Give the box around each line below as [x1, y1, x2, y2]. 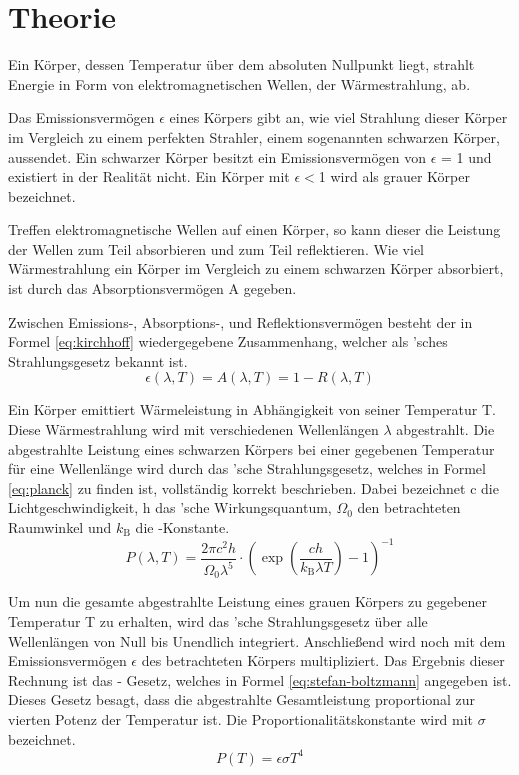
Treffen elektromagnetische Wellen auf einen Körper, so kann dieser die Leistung [8, 219, 501, 240]
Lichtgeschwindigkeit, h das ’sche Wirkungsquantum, [8, 497, 332, 518]
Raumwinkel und [8, 517, 112, 537]
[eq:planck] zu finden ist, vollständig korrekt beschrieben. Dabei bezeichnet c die [8, 477, 499, 498]
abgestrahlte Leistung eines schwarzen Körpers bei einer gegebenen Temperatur [8, 438, 495, 459]
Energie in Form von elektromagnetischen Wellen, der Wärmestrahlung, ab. [8, 73, 471, 94]
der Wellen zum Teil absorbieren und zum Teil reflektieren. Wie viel [8, 238, 424, 259]
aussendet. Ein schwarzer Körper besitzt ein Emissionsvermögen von [8, 146, 426, 167]
